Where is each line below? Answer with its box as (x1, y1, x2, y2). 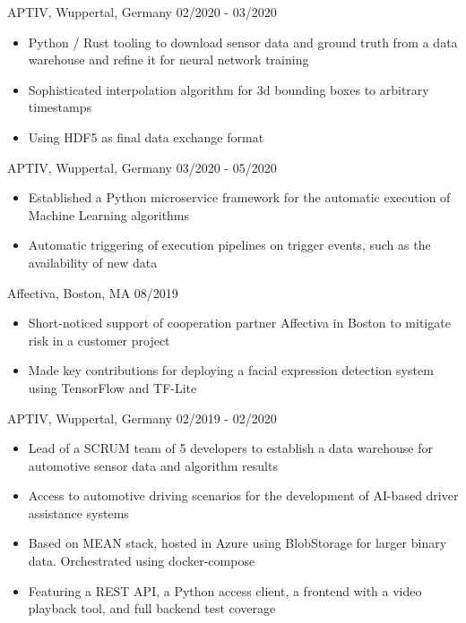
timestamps (28, 98, 91, 116)
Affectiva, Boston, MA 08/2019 (7, 283, 178, 302)
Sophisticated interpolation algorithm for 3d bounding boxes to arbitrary (28, 80, 429, 98)
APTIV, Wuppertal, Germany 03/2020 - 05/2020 (7, 158, 277, 176)
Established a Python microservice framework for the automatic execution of (28, 188, 451, 207)
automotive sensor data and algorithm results (28, 456, 278, 474)
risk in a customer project (28, 330, 170, 349)
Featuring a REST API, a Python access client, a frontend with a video (28, 581, 422, 600)
